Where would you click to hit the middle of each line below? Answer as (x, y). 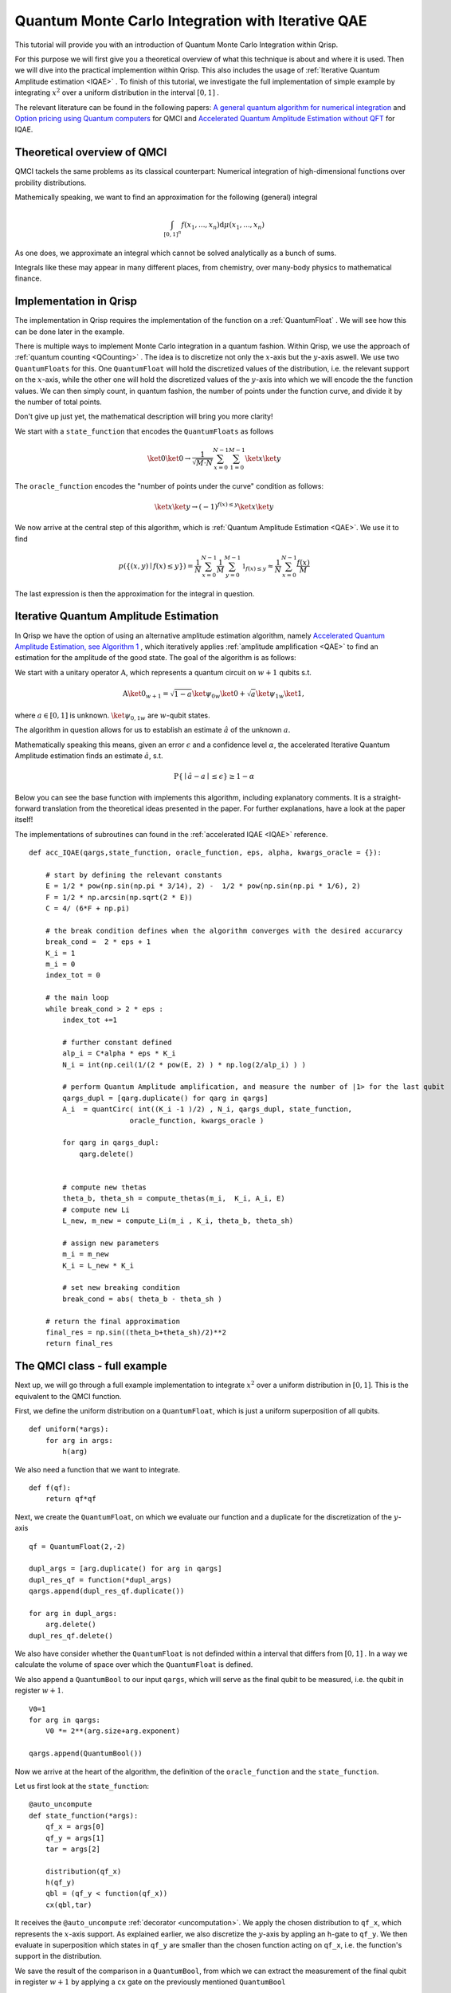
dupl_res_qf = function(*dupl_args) (100, 1580)
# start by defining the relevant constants (133, 875)
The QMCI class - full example (91, 1366)
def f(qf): (50, 1488)
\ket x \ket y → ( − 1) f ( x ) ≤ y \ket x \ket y (214, 506)
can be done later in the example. (70, 332)
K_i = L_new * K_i (98, 1265)
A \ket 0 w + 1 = (145, 694)
